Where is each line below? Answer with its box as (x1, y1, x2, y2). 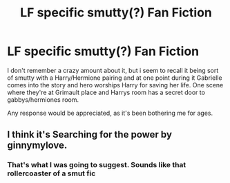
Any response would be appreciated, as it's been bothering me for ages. (7, 109, 213, 117)
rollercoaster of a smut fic (7, 169, 96, 178)
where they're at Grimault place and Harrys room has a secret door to (7, 88, 206, 96)
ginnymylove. (7, 140, 68, 151)
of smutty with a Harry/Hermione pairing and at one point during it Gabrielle (7, 74, 222, 82)
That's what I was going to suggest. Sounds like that (7, 160, 186, 170)
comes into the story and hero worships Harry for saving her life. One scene (7, 80, 224, 89)
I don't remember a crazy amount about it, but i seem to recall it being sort (7, 66, 219, 74)
